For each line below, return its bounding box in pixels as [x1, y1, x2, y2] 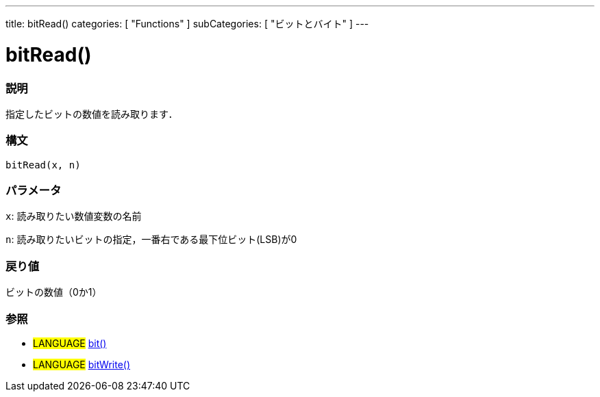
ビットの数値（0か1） [5, 286, 102, 298]
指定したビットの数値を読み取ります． [5, 107, 178, 120]
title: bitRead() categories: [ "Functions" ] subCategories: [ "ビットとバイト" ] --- [5, 18, 369, 29]
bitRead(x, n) [5, 159, 81, 170]
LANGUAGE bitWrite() [33, 358, 131, 370]
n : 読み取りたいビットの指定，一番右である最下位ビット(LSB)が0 [5, 233, 297, 246]
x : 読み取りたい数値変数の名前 [5, 210, 142, 222]
